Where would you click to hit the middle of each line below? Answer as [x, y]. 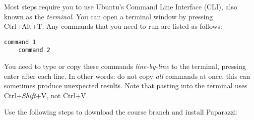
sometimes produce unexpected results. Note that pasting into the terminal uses [126, 86]
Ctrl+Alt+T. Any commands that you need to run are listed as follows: [113, 26]
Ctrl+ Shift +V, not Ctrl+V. [46, 95]
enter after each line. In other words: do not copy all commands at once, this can [127, 76]
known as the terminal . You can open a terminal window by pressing [109, 16]
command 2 [34, 50]
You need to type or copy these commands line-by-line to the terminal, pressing [125, 66]
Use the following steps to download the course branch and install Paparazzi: [121, 112]
